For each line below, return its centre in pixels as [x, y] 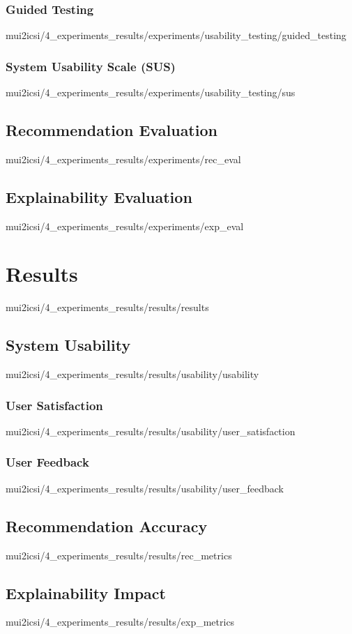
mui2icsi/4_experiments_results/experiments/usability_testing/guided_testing [176, 35]
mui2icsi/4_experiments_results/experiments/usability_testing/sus [151, 92]
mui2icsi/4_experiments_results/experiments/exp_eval [125, 226]
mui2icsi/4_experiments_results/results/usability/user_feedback [145, 488]
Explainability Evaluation [99, 196]
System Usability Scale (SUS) [91, 66]
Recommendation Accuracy [107, 526]
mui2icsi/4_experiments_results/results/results [107, 307]
